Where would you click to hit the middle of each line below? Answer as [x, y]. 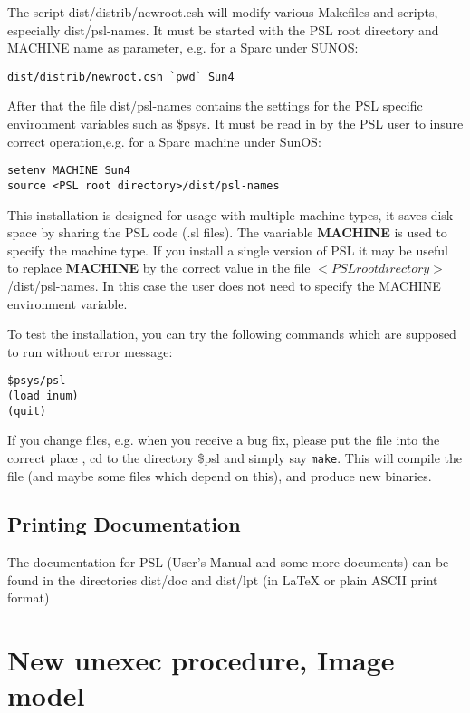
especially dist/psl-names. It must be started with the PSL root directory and [223, 29]
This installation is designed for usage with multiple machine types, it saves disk [230, 214]
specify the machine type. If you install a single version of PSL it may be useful [228, 250]
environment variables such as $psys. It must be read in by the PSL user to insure [235, 124]
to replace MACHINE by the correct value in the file [159, 268]
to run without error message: [90, 351]
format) [29, 597]
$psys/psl [37, 381]
